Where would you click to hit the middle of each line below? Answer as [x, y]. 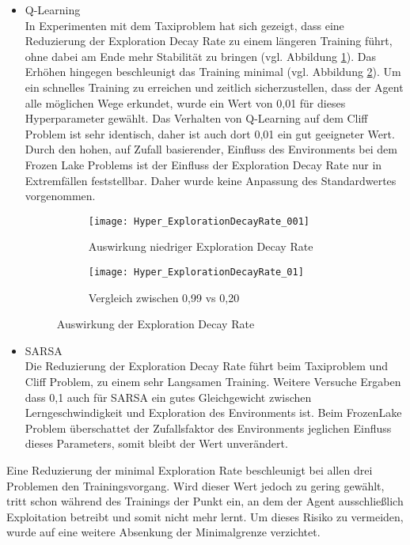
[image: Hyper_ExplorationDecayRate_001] [199, 221]
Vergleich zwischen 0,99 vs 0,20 [164, 297]
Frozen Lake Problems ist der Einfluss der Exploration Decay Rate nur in [203, 164]
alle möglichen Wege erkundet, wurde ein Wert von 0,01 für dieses [185, 102]
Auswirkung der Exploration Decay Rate [156, 324]
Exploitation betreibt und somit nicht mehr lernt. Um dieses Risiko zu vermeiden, [205, 516]
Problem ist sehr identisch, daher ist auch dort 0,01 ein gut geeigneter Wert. [210, 133]
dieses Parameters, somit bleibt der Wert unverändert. [156, 443]
